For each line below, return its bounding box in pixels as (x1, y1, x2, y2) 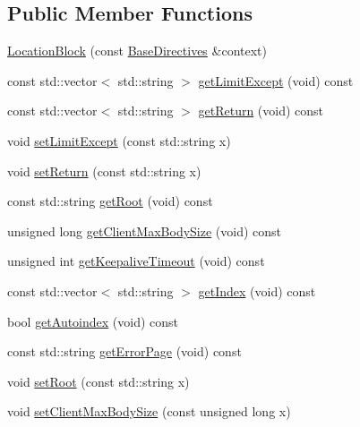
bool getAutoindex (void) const (7, 312, 179, 330)
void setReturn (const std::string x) (7, 161, 201, 180)
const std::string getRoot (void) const (7, 192, 213, 210)
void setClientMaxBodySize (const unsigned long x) (7, 402, 291, 421)
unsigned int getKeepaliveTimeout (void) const (7, 252, 265, 270)
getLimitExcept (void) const (198, 71, 354, 90)
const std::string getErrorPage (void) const (7, 342, 242, 361)
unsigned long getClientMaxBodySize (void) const (7, 221, 282, 240)
